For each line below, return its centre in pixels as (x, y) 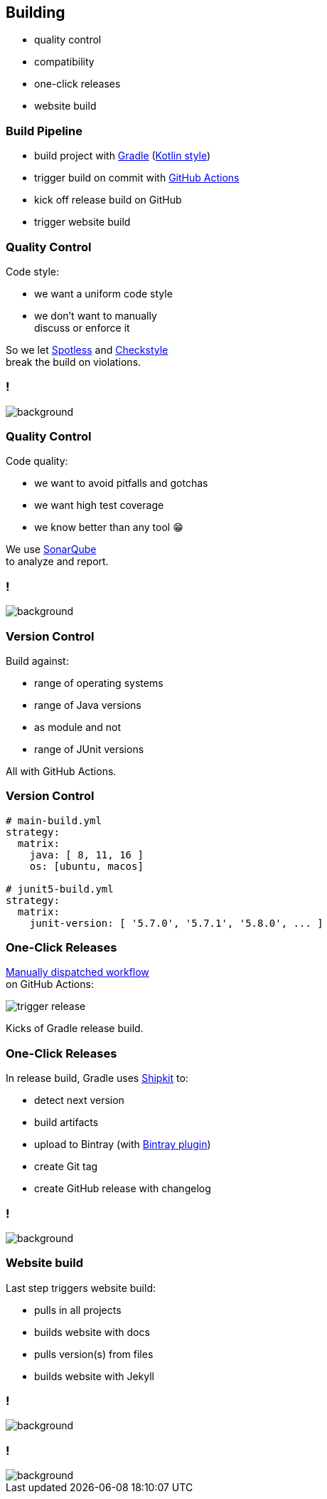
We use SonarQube (51, 549)
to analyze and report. (57, 562)
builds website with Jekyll (94, 1376)
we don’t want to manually (96, 315)
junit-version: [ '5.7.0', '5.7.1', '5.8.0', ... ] (176, 923)
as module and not (78, 727)
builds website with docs (92, 1332)
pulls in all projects (78, 1310)
